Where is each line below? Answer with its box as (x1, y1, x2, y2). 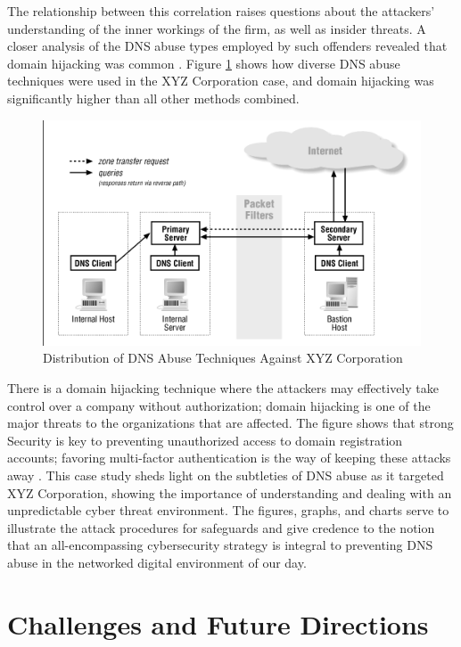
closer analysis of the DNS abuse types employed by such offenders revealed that (7, 37, 448, 55)
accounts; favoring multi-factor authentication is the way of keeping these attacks (7, 448, 451, 467)
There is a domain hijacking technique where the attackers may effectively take (7, 378, 439, 397)
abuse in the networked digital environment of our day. (7, 553, 307, 571)
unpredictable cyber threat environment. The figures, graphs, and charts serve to (7, 501, 449, 520)
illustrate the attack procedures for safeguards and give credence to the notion (7, 518, 435, 536)
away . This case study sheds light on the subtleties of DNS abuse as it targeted (7, 465, 444, 484)
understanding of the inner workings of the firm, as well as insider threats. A (7, 19, 426, 37)
